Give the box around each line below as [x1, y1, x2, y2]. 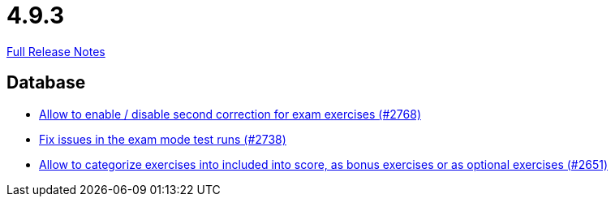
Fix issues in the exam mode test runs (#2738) [39, 132, 286, 146]
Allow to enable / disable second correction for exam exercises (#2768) [39, 106, 421, 121]
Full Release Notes [6, 44, 105, 58]
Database [6, 72, 86, 93]
